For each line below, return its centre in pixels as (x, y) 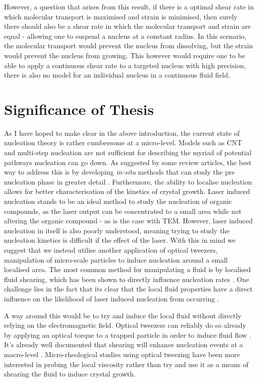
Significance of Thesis (79, 109)
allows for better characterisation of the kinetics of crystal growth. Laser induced (127, 191)
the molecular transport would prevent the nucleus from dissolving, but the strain (129, 46)
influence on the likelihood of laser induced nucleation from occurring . (112, 298)
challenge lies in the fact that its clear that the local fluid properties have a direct (129, 289)
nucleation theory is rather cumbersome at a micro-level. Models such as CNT (123, 143)
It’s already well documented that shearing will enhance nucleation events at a (124, 344)
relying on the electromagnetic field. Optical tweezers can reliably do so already (125, 325)
